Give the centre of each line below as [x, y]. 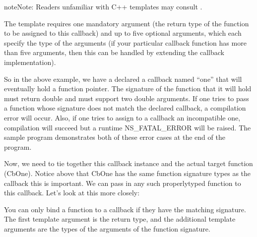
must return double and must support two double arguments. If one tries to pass [127, 98]
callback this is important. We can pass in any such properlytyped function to [123, 183]
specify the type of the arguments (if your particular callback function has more [125, 42]
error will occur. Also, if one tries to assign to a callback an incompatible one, [122, 117]
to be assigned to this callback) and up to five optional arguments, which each [123, 33]
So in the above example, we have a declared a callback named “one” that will [123, 79]
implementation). [30, 62]
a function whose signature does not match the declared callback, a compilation [125, 108]
